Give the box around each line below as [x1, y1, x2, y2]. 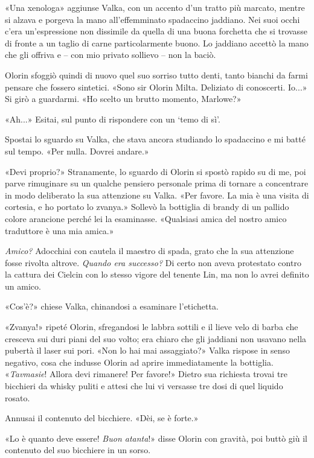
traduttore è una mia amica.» [5, 224, 114, 237]
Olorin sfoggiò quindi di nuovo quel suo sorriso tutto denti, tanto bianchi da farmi [5, 68, 308, 81]
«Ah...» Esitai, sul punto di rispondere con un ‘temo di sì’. [5, 112, 220, 125]
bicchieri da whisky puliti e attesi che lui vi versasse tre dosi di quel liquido [5, 380, 283, 392]
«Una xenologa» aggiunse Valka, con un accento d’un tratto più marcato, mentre [5, 1, 305, 13]
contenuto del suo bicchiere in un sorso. [5, 444, 151, 456]
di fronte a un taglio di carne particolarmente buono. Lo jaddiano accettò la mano [5, 36, 309, 49]
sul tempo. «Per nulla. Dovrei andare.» [5, 144, 149, 157]
